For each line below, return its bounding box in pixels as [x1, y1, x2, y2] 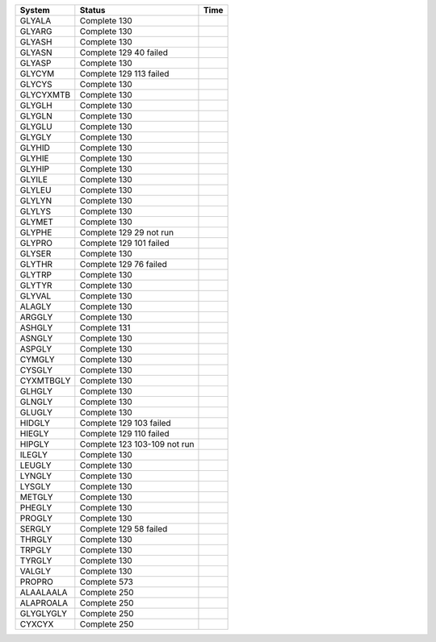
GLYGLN [19, 110, 52, 121]
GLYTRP [19, 269, 52, 280]
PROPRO [19, 577, 54, 587]
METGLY [19, 492, 53, 502]
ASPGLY [19, 344, 52, 354]
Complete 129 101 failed [79, 238, 170, 248]
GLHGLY [19, 386, 52, 397]
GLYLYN [19, 195, 52, 206]
